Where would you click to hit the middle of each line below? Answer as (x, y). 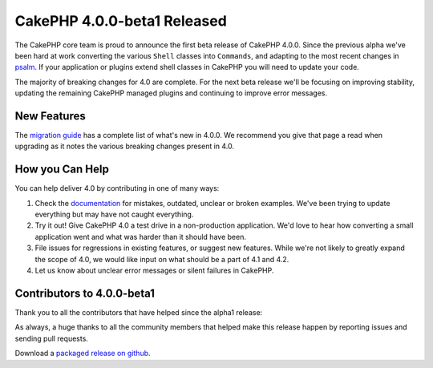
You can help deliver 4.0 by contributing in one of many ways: (117, 188)
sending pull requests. (51, 338)
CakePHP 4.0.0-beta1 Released (121, 21)
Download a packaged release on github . (83, 354)
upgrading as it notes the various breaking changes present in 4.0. (125, 146)
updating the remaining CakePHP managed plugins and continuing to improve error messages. (171, 93)
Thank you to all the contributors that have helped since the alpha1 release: (139, 312)
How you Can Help (62, 170)
